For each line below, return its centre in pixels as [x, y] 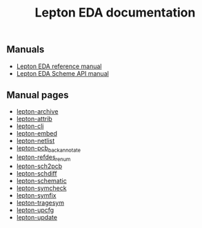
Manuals [26, 50]
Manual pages [38, 95]
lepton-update [37, 218]
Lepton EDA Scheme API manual [63, 73]
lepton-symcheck [41, 188]
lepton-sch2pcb [39, 166]
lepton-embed [37, 134]
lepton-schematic [41, 181]
